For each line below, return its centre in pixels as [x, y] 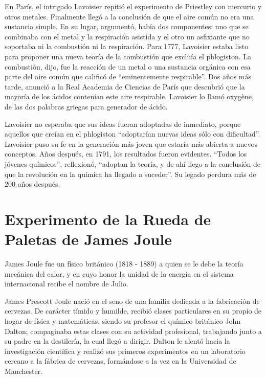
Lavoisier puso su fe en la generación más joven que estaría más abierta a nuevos [131, 143]
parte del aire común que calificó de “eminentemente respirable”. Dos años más [128, 76]
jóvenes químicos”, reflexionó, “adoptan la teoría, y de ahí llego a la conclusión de [133, 163]
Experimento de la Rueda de [108, 219]
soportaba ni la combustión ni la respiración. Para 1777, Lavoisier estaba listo [127, 46]
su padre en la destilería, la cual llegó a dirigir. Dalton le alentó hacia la [117, 341]
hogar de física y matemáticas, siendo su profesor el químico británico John [123, 320]
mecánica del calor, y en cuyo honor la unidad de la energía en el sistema [119, 273]
